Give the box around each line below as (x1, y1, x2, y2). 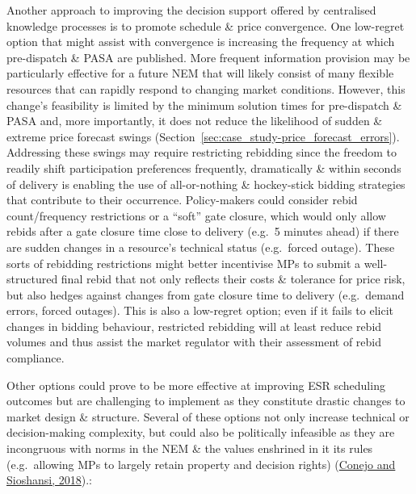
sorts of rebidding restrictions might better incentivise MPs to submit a (6, 254, 361, 271)
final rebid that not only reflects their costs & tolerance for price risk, (61, 270, 405, 287)
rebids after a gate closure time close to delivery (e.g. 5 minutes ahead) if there (6, 223, 399, 240)
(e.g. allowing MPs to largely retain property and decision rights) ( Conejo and (6, 455, 396, 472)
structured (6, 270, 58, 287)
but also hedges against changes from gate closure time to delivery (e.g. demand (6, 286, 405, 303)
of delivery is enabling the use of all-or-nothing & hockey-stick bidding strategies (6, 175, 405, 192)
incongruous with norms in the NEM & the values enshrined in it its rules (6, 440, 373, 457)
